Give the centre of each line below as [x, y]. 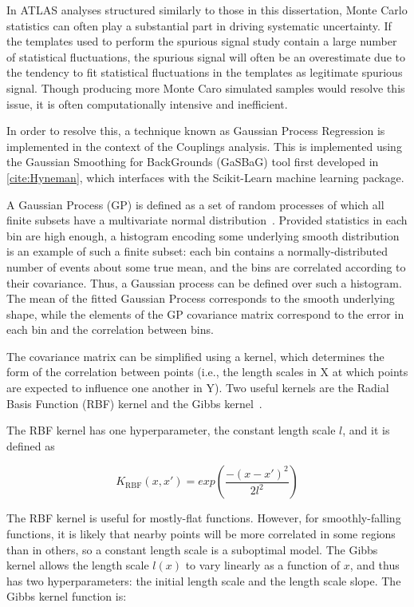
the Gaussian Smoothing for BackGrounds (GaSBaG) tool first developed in [193, 162]
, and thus [375, 565]
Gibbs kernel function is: [67, 596]
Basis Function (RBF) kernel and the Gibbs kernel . [134, 403]
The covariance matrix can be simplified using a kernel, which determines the [195, 356]
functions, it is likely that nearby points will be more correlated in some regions [201, 534]
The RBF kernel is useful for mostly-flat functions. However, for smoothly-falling [204, 518]
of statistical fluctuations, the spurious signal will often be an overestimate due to [206, 56]
